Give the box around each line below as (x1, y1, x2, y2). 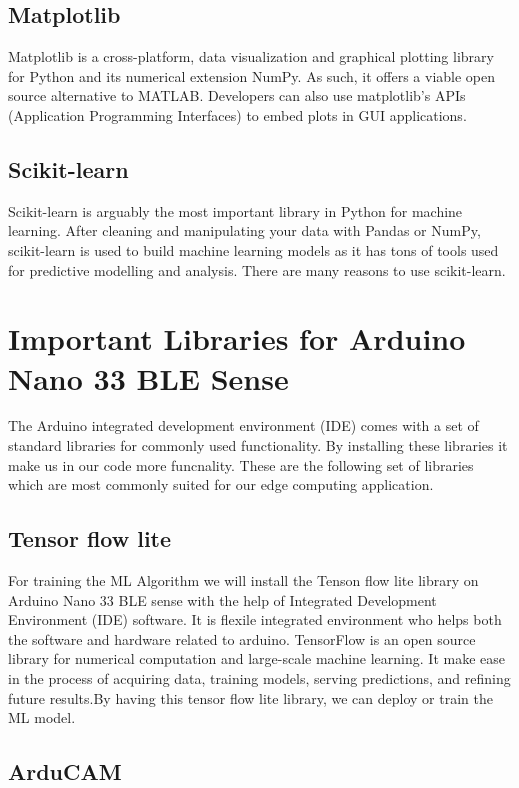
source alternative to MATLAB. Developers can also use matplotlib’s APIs (8, 85, 466, 106)
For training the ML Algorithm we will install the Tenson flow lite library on (8, 570, 479, 591)
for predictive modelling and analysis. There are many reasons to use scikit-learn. (8, 259, 506, 280)
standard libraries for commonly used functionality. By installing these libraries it (8, 435, 508, 456)
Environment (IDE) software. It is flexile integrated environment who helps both (8, 609, 502, 630)
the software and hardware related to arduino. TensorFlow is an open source (8, 628, 476, 649)
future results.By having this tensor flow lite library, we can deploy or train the (8, 687, 493, 708)
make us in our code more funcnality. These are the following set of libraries (8, 454, 474, 475)
